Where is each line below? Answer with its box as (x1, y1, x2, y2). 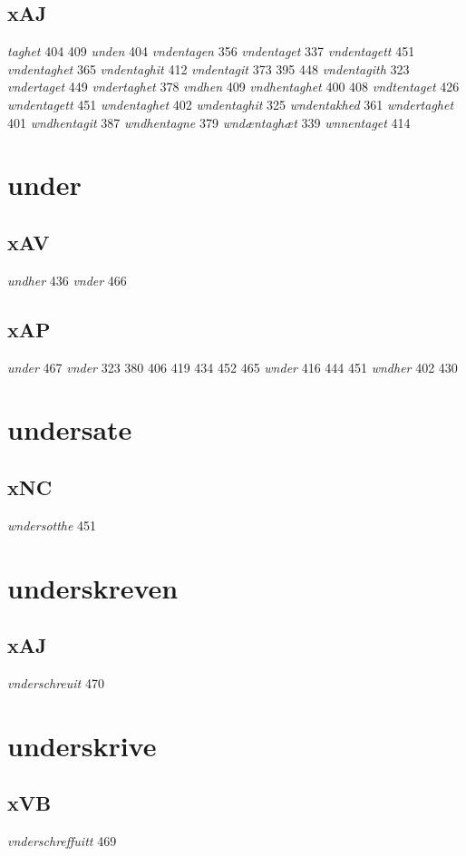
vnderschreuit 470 (7, 673, 104, 692)
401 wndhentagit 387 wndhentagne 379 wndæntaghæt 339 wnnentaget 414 (7, 112, 411, 131)
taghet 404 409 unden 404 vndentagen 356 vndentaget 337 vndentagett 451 (7, 42, 415, 61)
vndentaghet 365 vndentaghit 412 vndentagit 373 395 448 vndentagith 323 (7, 59, 410, 78)
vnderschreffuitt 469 (7, 832, 117, 851)
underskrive (7, 726, 157, 764)
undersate (7, 411, 132, 448)
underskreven (7, 569, 179, 606)
